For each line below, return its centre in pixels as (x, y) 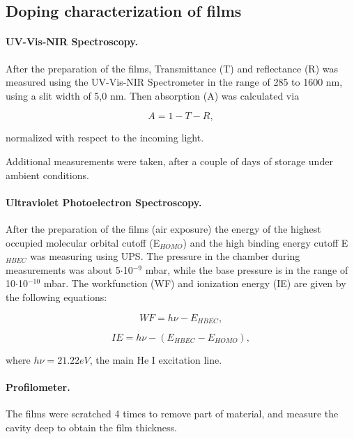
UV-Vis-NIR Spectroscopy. (72, 41)
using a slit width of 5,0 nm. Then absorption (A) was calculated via (153, 95)
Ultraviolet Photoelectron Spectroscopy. (104, 202)
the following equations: (56, 296)
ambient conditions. (47, 175)
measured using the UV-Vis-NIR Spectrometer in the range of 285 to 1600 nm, (174, 82)
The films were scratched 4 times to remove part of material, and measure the (172, 414)
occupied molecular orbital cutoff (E (83, 242)
